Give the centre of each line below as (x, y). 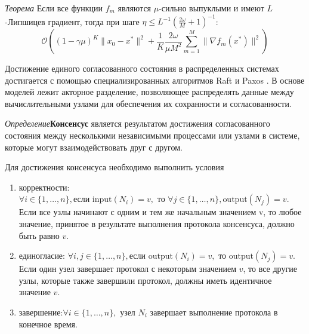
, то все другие (270, 269)
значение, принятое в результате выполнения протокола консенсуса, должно (157, 224)
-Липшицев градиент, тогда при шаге (72, 21)
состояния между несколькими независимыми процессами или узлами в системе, (152, 135)
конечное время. (48, 324)
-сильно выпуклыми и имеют (211, 8)
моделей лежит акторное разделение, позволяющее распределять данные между (149, 92)
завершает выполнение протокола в (214, 312)
